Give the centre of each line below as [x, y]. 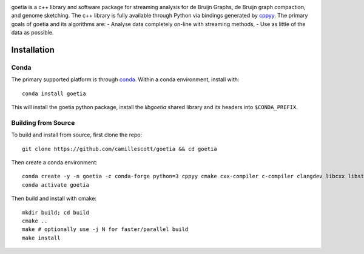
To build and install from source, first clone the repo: [77, 135]
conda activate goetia [56, 185]
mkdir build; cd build [56, 212]
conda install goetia [54, 93]
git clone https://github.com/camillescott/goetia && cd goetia [120, 149]
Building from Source [43, 122]
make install [41, 238]
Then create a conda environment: [54, 162]
